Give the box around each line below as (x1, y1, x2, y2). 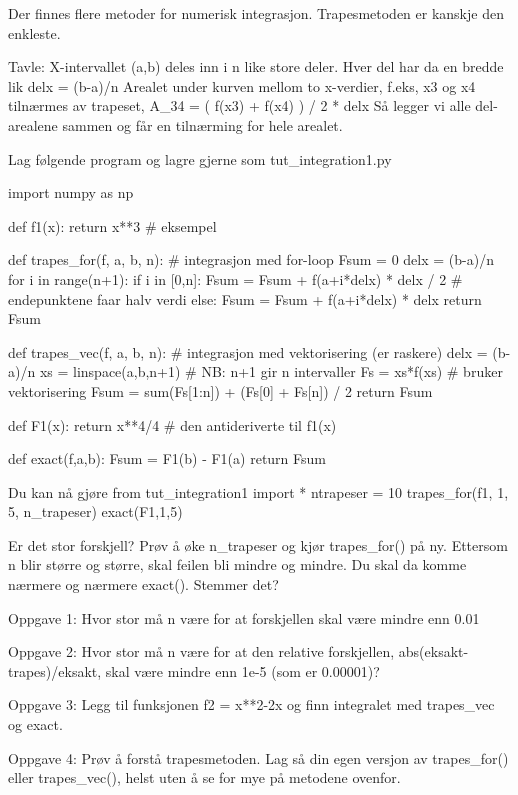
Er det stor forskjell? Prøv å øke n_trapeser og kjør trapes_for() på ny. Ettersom (8, 534, 508, 555)
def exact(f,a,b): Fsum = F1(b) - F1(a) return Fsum (8, 448, 326, 469)
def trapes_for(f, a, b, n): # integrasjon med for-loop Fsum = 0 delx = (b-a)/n (8, 249, 494, 270)
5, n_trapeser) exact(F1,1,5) (8, 501, 183, 522)
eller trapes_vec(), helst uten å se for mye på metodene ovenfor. (8, 767, 401, 788)
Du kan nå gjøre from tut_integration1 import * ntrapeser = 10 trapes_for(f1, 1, (8, 481, 509, 502)
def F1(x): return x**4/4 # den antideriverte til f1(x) (8, 414, 337, 435)
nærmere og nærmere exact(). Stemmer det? (8, 574, 279, 595)
